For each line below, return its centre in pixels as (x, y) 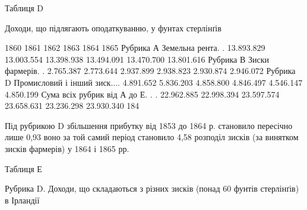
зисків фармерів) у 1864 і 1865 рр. (67, 148)
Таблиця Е (23, 168)
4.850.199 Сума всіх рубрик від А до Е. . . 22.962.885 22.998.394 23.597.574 (142, 94)
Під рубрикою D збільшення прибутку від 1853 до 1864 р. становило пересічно (149, 125)
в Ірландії (22, 200)
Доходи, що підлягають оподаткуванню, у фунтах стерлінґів (113, 28)
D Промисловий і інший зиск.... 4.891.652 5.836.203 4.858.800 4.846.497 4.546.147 (154, 82)
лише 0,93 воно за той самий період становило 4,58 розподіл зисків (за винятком (152, 137)
